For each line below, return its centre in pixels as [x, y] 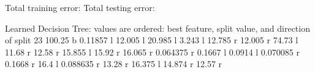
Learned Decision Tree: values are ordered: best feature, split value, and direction [157, 28]
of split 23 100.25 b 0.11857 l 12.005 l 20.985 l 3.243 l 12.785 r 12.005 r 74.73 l [152, 40]
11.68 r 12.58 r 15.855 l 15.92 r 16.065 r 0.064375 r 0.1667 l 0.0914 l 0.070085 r [152, 52]
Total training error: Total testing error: [80, 7]
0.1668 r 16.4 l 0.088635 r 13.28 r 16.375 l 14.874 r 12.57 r [114, 64]
